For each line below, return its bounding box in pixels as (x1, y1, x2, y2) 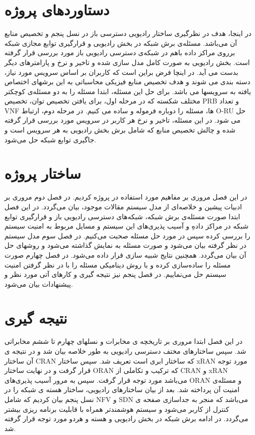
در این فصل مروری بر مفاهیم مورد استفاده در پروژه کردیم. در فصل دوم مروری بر (4, 192, 248, 202)
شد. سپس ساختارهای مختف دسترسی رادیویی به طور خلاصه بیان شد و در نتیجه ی (4, 346, 246, 356)
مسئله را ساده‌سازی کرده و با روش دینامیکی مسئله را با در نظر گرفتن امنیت (4, 259, 231, 269)
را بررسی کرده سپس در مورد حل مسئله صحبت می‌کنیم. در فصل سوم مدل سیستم (4, 230, 251, 240)
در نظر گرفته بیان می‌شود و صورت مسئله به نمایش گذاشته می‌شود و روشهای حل (4, 240, 247, 250)
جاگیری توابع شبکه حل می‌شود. (4, 134, 96, 144)
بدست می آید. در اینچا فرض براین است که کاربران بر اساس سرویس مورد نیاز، (4, 67, 238, 77)
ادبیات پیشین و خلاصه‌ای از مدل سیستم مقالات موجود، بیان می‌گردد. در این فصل (4, 201, 242, 211)
